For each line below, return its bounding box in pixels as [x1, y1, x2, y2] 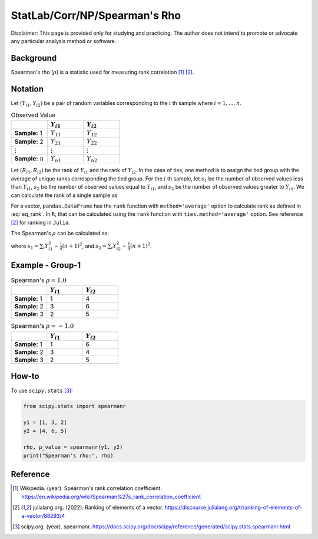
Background [11, 53, 57, 63]
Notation [11, 84, 44, 94]
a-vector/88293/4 [21, 512, 65, 519]
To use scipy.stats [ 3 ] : [11, 387, 73, 394]
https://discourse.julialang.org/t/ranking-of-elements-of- [164, 504, 303, 511]
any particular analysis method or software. [11, 37, 117, 44]
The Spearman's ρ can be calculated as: [11, 230, 109, 237]
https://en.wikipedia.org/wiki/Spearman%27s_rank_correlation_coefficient [21, 493, 201, 500]
